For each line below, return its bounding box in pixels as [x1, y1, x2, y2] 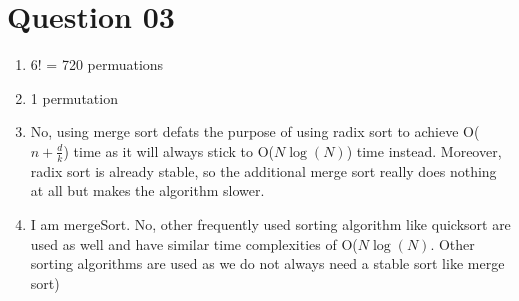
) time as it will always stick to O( [63, 140, 275, 161]
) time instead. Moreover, [346, 140, 502, 161]
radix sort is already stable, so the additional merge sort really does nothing [30, 160, 497, 181]
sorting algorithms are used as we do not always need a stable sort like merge [30, 253, 505, 274]
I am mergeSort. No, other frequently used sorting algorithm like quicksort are [30, 213, 511, 234]
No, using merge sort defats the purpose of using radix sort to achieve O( [30, 121, 480, 142]
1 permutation [30, 87, 118, 108]
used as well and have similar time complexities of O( [30, 233, 358, 254]
